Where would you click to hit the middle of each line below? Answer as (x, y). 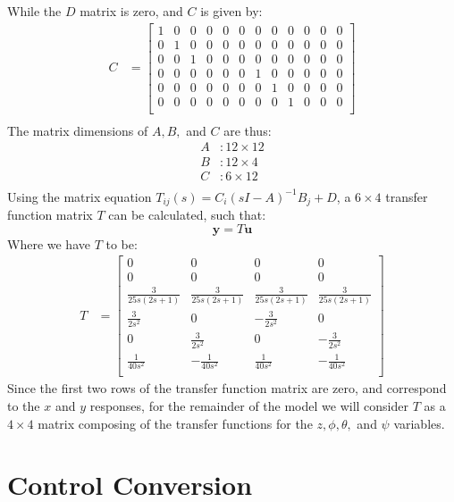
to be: (122, 243)
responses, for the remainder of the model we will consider (249, 405)
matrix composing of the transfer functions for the (175, 423)
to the (24, 405)
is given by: (231, 11)
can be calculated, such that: (187, 215)
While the (34, 11)
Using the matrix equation (80, 196)
